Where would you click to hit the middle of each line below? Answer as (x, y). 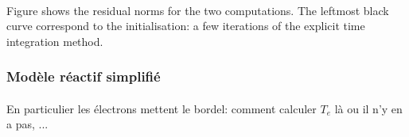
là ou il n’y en (368, 108)
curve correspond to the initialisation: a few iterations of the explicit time (186, 26)
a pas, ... (27, 124)
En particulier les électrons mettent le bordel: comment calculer (162, 108)
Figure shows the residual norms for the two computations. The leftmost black (198, 10)
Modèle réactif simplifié (84, 76)
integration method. (55, 41)
